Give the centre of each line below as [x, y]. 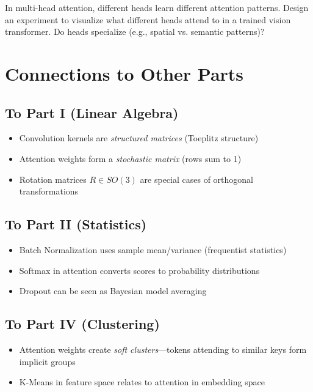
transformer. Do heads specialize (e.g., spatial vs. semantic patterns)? [135, 31]
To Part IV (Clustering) [82, 324]
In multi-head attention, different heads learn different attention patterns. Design [157, 7]
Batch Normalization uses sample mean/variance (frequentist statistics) [153, 249]
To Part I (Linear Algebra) [92, 112]
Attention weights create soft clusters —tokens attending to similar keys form [163, 349]
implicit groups [47, 361]
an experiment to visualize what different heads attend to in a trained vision [148, 19]
